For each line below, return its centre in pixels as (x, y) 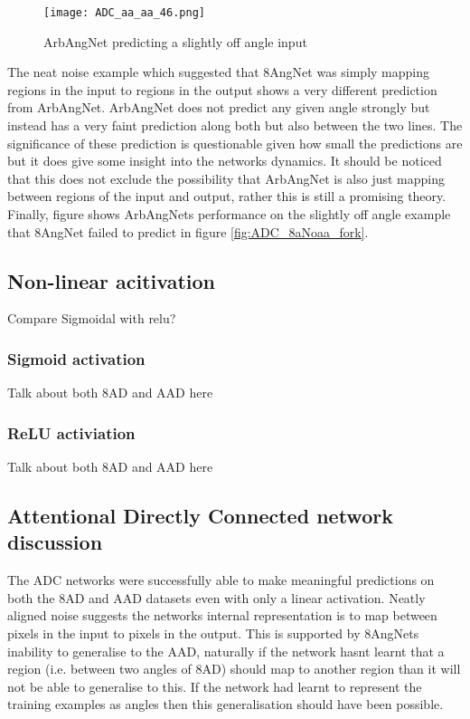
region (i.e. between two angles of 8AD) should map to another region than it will (234, 669)
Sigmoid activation (76, 358)
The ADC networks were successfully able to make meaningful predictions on (221, 580)
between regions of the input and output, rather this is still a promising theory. (227, 196)
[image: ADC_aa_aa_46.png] (124, 13)
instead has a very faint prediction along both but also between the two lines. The (235, 125)
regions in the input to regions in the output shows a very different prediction (222, 89)
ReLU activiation (71, 432)
